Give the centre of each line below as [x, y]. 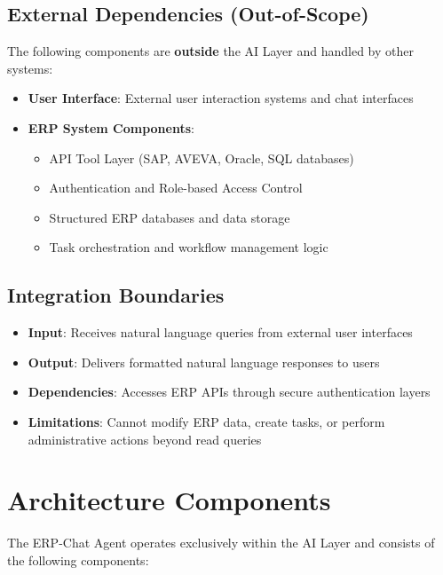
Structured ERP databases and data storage [170, 217]
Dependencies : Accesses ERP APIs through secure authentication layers [229, 392]
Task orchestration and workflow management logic [189, 247]
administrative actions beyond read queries [145, 439]
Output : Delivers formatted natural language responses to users [204, 362]
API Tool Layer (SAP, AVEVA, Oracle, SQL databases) [202, 158]
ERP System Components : [111, 127]
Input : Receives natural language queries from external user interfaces [220, 332]
